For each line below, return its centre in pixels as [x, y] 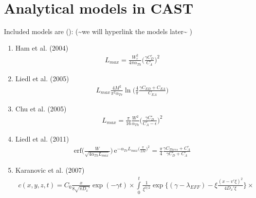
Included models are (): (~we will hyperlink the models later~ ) [98, 31]
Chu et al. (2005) [41, 109]
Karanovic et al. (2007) [50, 170]
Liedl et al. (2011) [42, 139]
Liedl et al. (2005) [42, 78]
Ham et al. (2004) [42, 47]
